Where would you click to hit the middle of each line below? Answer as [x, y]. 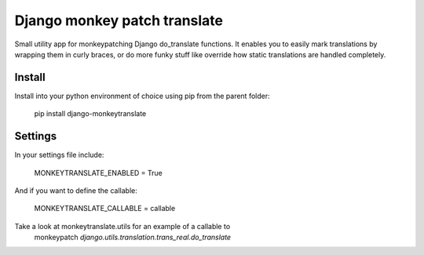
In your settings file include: [59, 155]
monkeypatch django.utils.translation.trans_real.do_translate [133, 237]
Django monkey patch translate [119, 20]
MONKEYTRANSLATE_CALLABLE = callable [105, 209]
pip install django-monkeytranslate [90, 114]
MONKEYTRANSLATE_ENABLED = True [98, 173]
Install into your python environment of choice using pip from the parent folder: [142, 96]
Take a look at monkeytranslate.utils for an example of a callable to [122, 226]
